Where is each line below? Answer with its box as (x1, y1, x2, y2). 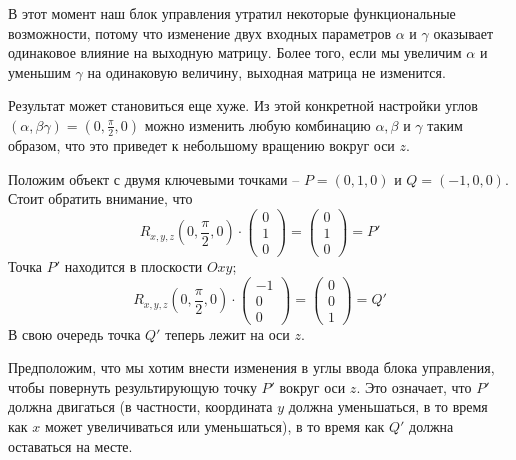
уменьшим (8, 61, 71, 82)
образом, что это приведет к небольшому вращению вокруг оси (8, 134, 395, 155)
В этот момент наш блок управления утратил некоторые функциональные (8, 3, 456, 23)
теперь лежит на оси (165, 323, 290, 344)
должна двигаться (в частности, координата (8, 396, 273, 417)
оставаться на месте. (8, 435, 133, 456)
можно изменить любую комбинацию (144, 114, 371, 135)
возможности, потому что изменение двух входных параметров (8, 22, 392, 43)
